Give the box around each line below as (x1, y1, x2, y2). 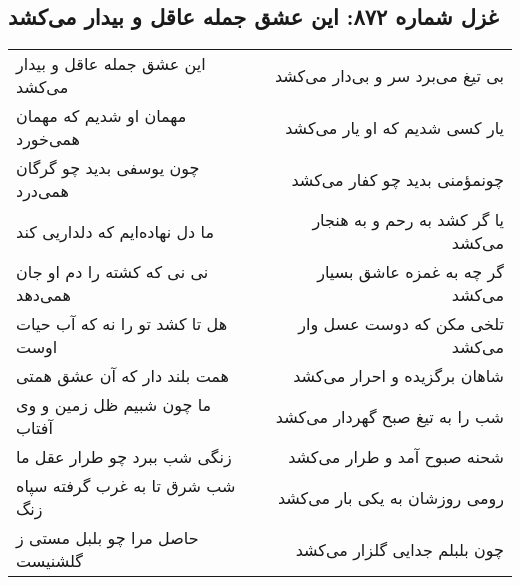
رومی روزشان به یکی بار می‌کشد (277, 485, 504, 509)
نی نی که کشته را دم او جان (16, 260, 209, 284)
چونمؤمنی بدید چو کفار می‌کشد (291, 167, 504, 191)
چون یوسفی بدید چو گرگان (16, 156, 200, 180)
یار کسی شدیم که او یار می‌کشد (285, 115, 504, 139)
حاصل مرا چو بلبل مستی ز (16, 526, 199, 550)
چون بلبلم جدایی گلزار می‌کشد (295, 537, 504, 561)
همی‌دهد (16, 283, 71, 307)
